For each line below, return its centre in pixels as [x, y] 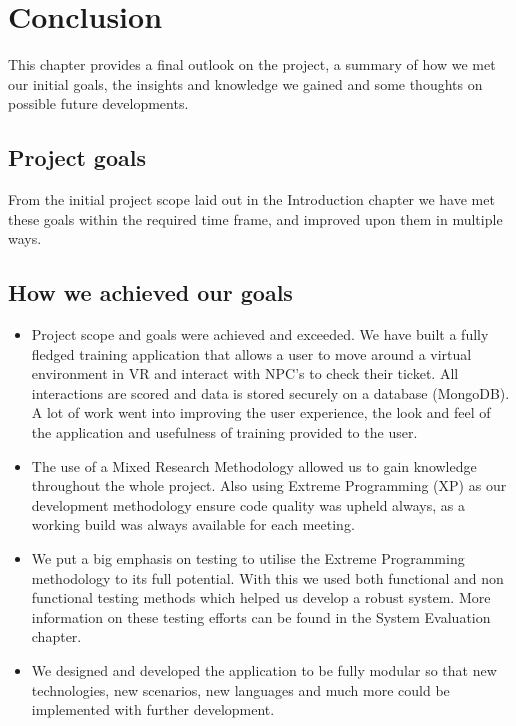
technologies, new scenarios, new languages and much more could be [240, 689]
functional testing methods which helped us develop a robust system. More [261, 597]
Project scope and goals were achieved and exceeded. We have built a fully [260, 334]
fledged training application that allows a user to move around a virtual [251, 353]
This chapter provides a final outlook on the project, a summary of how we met [252, 64]
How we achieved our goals [150, 292]
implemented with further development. [153, 709]
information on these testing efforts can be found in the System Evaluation [261, 616]
